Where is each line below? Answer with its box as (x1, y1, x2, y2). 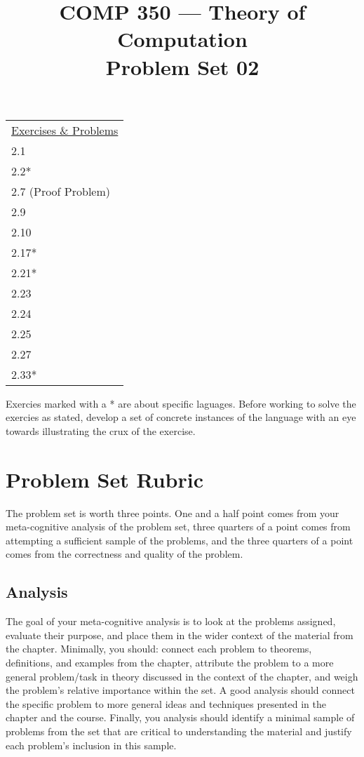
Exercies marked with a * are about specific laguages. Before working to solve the (6, 396, 356, 410)
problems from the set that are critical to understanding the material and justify (6, 723, 352, 738)
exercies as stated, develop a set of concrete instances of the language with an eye (6, 410, 356, 424)
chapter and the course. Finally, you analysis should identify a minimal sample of (6, 710, 355, 725)
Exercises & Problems (11, 121, 119, 138)
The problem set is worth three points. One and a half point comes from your (6, 505, 339, 520)
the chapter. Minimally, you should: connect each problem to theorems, (6, 641, 312, 656)
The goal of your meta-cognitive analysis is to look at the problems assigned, (6, 614, 336, 629)
